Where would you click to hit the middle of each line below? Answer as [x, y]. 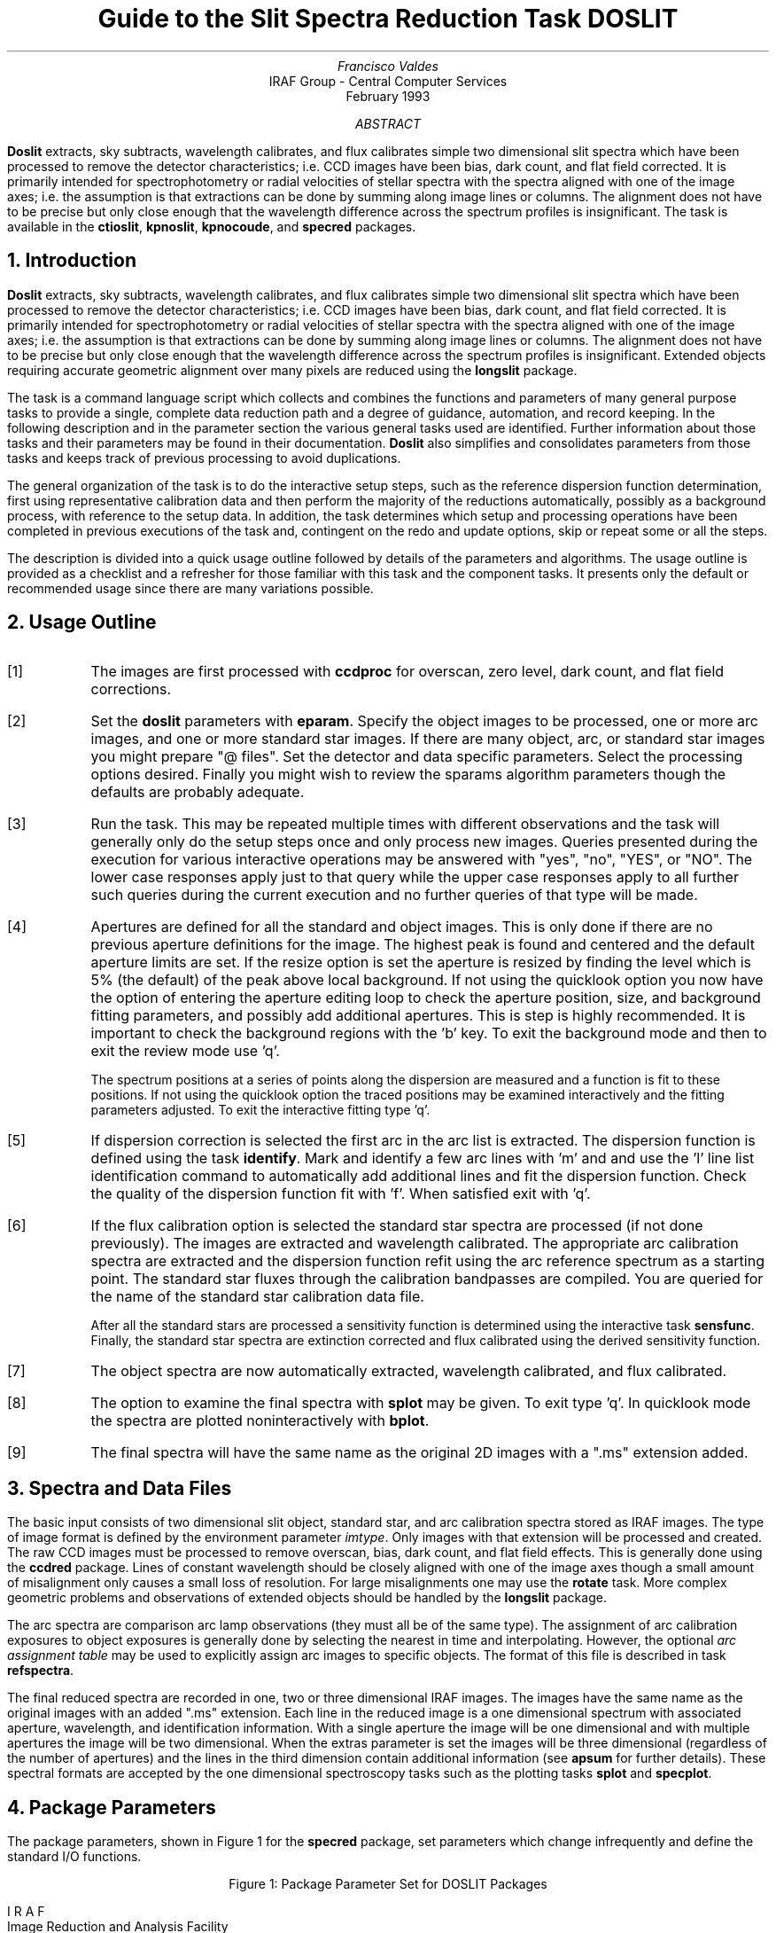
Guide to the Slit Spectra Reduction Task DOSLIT [388, 19]
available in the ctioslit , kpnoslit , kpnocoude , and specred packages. [212, 226]
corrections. [131, 689]
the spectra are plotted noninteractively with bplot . [260, 1421]
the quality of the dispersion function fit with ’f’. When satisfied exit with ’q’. [341, 1194]
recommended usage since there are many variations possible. [190, 588]
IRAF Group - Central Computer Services [388, 81]
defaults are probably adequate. [198, 792]
